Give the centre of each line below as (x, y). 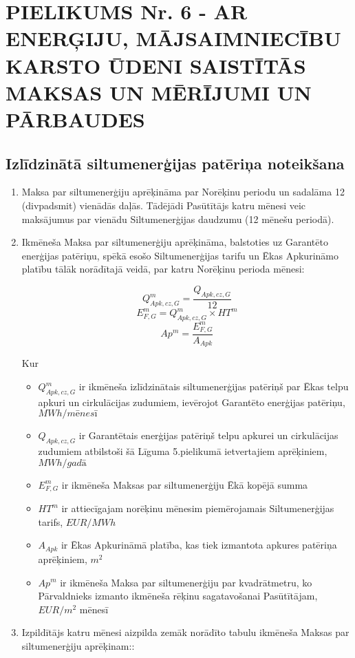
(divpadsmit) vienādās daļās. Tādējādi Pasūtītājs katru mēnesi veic (164, 205)
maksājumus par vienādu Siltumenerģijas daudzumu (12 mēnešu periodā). (178, 219)
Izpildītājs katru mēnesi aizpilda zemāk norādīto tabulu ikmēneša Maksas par (185, 632)
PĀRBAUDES (75, 119)
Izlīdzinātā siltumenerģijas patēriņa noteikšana (175, 163)
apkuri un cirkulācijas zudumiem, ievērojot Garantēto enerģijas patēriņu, (192, 402)
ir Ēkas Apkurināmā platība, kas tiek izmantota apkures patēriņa (199, 545)
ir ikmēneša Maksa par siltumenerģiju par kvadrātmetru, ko (186, 582)
